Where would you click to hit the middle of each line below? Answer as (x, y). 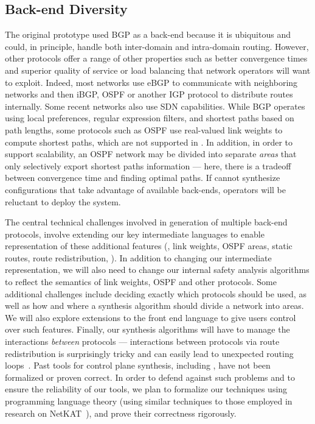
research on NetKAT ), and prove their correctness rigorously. (121, 413)
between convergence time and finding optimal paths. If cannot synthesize (143, 178)
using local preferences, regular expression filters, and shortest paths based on (150, 118)
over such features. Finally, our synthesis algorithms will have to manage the (147, 329)
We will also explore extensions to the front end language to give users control (151, 317)
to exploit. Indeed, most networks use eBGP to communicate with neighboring (151, 82)
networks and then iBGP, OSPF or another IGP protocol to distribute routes (149, 94)
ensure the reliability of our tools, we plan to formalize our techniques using (146, 389)
